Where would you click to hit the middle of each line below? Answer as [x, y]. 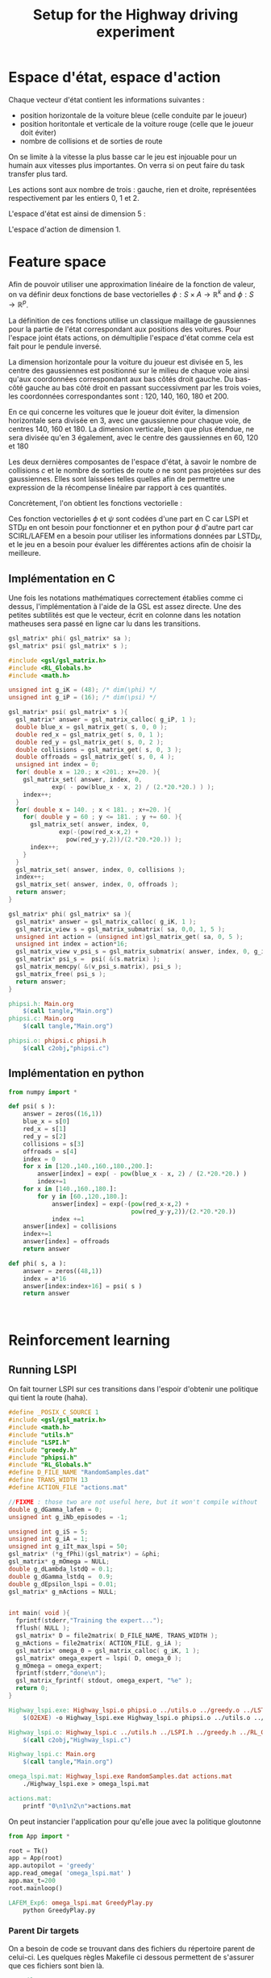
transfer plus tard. [38, 173]
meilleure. [25, 553]
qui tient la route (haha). [48, 1398]
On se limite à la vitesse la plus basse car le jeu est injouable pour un [123, 156]
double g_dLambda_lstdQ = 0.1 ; [61, 1569]
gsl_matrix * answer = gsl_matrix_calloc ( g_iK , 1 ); [106, 921]
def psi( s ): [32, 1107]
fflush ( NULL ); [43, 1628]
